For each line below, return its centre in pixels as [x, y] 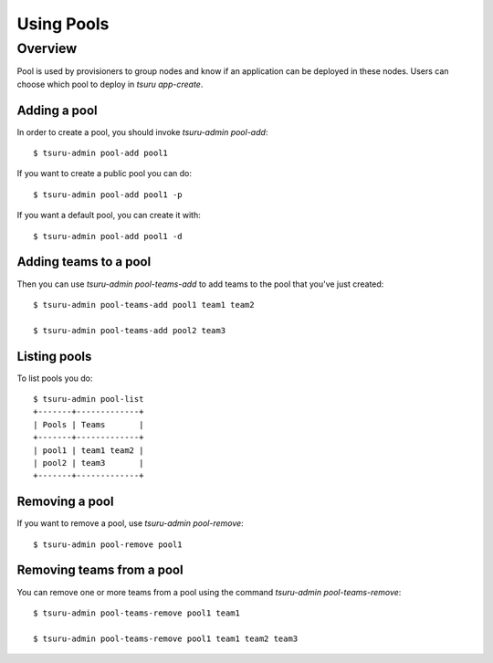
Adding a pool [57, 110]
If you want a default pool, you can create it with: [109, 216]
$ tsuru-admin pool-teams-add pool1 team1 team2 [144, 305]
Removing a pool [65, 502]
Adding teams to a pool [84, 262]
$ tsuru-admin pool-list [89, 399]
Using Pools [63, 24]
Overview [47, 48]
